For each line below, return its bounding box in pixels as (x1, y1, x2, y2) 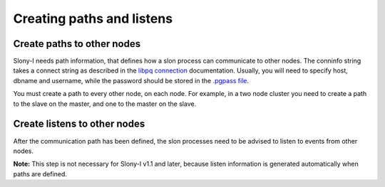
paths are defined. (13, 169, 68, 178)
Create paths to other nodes (13, 38, 141, 50)
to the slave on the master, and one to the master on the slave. (13, 100, 197, 108)
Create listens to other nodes (13, 118, 145, 130)
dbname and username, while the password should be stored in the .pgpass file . (13, 76, 250, 85)
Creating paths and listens (13, 11, 173, 26)
